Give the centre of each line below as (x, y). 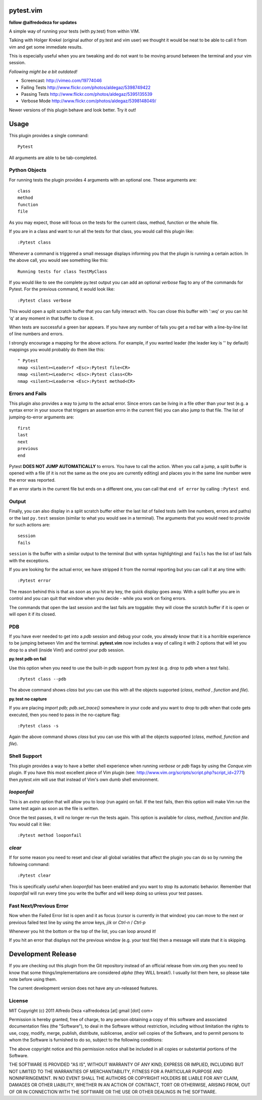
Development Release (43, 954)
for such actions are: (30, 524)
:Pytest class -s (38, 726)
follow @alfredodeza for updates (43, 22)
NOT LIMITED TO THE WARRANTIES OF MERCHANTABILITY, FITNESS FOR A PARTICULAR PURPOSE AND (116, 1071)
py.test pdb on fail (28, 659)
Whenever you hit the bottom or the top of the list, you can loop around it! (82, 931)
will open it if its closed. (33, 614)
